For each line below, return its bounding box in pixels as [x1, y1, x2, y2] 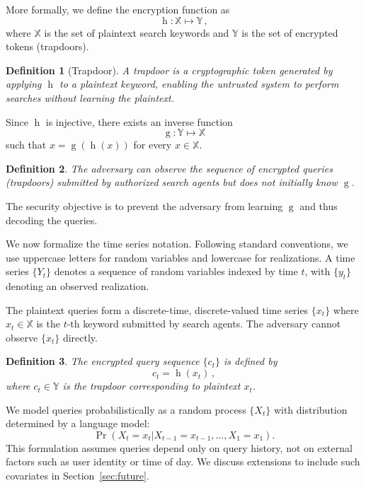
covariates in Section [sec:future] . [6, 468, 149, 483]
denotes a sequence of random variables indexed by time [54, 264, 298, 279]
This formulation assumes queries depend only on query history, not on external [6, 440, 353, 455]
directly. [62, 330, 98, 344]
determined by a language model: [6, 416, 150, 431]
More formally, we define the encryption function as [6, 2, 230, 16]
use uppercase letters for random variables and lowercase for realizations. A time [6, 250, 355, 265]
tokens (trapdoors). [6, 39, 89, 54]
